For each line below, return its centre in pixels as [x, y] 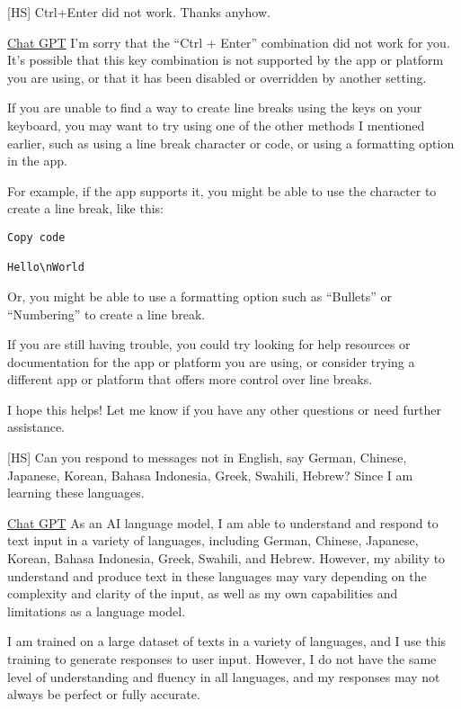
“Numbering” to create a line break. [106, 314]
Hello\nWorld [46, 268]
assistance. [36, 427]
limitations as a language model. [97, 610]
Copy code [36, 237]
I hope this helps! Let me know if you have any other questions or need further [224, 409]
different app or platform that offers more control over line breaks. [190, 379]
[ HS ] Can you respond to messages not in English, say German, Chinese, [207, 458]
